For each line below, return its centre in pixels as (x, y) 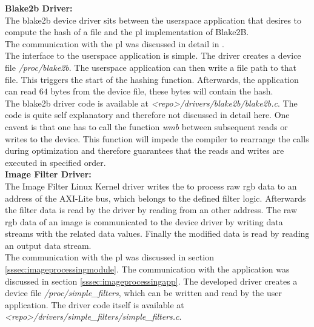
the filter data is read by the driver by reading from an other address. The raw (151, 210)
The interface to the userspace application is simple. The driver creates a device (153, 55)
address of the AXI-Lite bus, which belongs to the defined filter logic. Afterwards (155, 198)
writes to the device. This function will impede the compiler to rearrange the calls (157, 138)
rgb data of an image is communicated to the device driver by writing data (144, 221)
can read (21, 91)
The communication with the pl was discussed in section (109, 257)
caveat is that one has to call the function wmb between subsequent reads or (146, 126)
